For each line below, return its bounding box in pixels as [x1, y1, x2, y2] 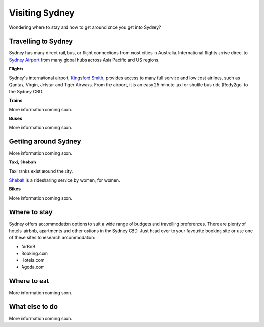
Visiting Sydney [9, 7, 75, 18]
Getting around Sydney [9, 137, 81, 145]
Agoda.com [21, 264, 45, 270]
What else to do [9, 303, 58, 311]
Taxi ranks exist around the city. [9, 168, 73, 174]
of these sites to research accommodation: [9, 234, 95, 240]
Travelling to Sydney [9, 37, 73, 46]
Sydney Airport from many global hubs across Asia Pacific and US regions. [9, 57, 160, 63]
